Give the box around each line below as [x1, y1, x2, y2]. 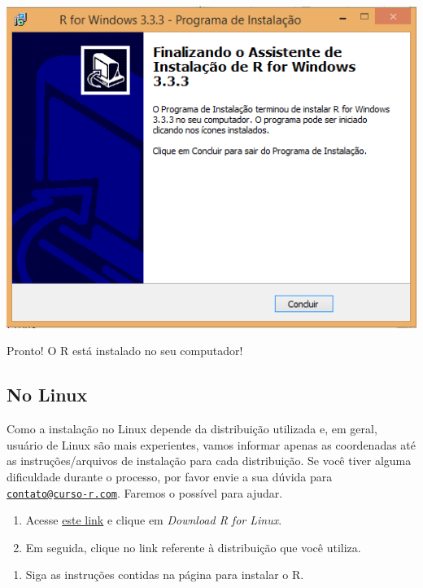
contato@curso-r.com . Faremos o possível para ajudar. [7, 484, 283, 501]
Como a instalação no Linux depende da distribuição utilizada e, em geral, [7, 420, 377, 437]
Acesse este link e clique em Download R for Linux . [25, 511, 282, 529]
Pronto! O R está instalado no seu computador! [7, 342, 243, 359]
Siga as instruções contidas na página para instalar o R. [25, 566, 304, 583]
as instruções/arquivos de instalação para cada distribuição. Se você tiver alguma [7, 452, 412, 469]
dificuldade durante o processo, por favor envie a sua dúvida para [7, 467, 333, 485]
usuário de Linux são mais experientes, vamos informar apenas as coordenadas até [7, 436, 416, 453]
